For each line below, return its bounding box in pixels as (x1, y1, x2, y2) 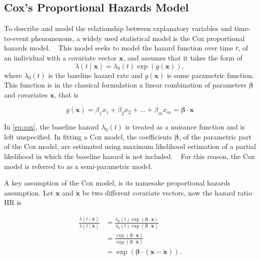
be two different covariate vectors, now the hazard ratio (82, 187, 252, 197)
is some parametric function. (166, 69, 254, 80)
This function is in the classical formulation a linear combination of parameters (4, 79, 246, 90)
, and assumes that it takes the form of (123, 52, 242, 62)
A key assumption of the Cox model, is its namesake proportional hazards (4, 177, 230, 188)
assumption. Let (4, 187, 53, 197)
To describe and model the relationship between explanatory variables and (4, 23, 232, 33)
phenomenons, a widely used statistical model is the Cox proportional (31, 32, 245, 43)
